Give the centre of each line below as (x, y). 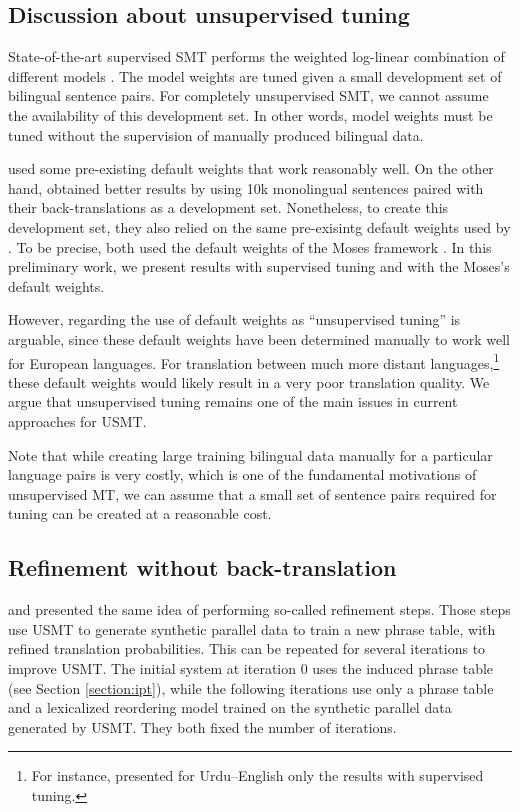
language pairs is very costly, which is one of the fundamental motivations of (242, 474)
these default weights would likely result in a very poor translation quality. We (249, 381)
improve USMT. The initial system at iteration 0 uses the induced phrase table (251, 667)
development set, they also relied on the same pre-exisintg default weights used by (259, 226)
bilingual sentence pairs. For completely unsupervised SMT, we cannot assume (248, 95)
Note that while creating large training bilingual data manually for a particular (250, 454)
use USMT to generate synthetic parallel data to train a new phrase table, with (252, 628)
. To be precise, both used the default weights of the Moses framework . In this (250, 246)
